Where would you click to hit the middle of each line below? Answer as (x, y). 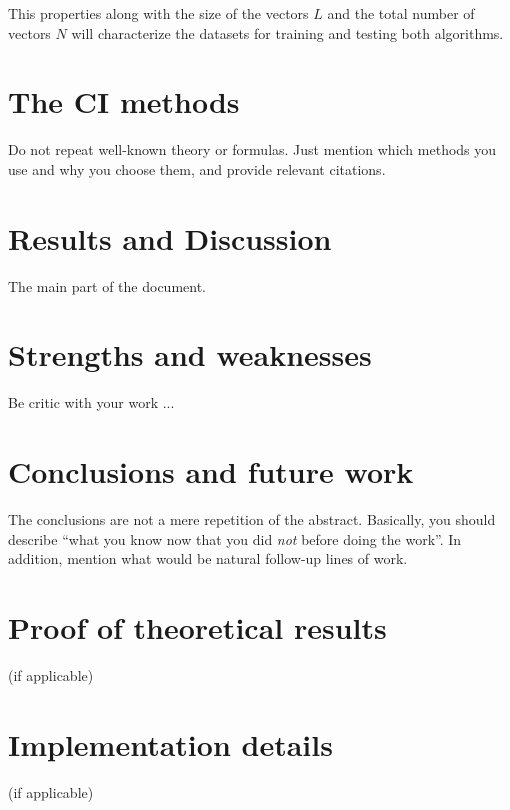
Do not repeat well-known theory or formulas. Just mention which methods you (252, 149)
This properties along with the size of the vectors (158, 13)
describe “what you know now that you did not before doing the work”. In (235, 538)
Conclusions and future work (211, 471)
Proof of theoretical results (197, 627)
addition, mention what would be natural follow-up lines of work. (208, 558)
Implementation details (170, 743)
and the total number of (401, 13)
